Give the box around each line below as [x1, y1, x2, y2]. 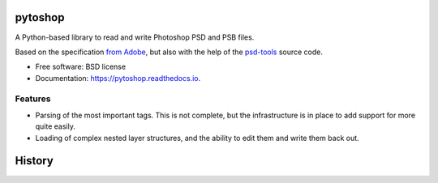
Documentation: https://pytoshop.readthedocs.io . [35, 73, 201, 83]
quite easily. [35, 121, 76, 131]
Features [15, 93, 51, 104]
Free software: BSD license [35, 62, 126, 72]
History [15, 154, 54, 168]
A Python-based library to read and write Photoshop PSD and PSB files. [15, 32, 255, 42]
